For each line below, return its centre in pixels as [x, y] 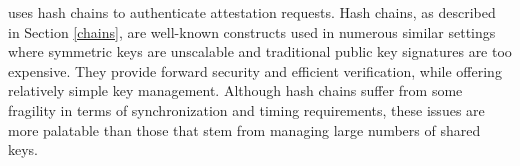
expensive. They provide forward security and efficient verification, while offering [255, 70]
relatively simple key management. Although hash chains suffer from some [235, 90]
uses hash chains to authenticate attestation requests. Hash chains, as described [252, 12]
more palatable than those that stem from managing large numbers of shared [244, 129]
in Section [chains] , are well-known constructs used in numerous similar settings [252, 31]
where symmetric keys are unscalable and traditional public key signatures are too [260, 51]
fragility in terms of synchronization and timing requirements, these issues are [246, 109]
